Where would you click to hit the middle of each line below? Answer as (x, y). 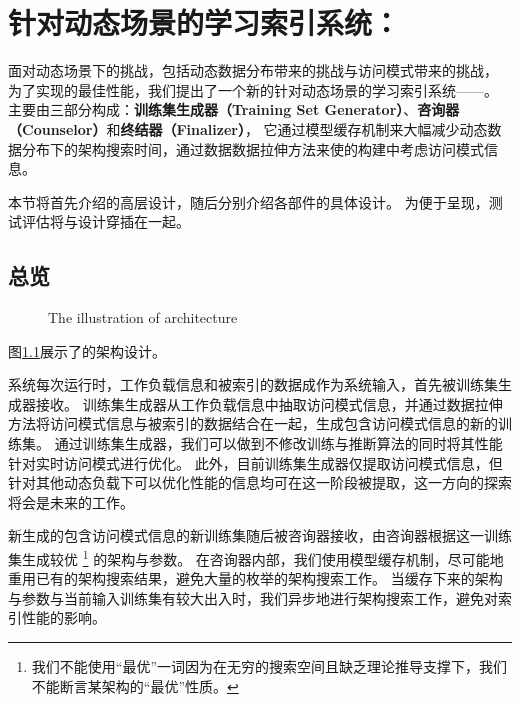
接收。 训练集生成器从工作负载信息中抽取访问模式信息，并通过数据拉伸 (269, 403)
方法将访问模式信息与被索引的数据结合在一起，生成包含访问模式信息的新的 (253, 423)
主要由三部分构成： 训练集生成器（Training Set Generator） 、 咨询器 (234, 109)
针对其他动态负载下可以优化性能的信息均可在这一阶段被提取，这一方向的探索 (260, 482)
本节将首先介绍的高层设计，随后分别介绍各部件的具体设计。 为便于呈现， (248, 201)
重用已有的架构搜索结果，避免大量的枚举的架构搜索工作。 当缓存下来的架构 (255, 578)
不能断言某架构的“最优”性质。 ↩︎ (135, 685)
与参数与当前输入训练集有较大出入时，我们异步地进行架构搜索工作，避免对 (253, 597)
